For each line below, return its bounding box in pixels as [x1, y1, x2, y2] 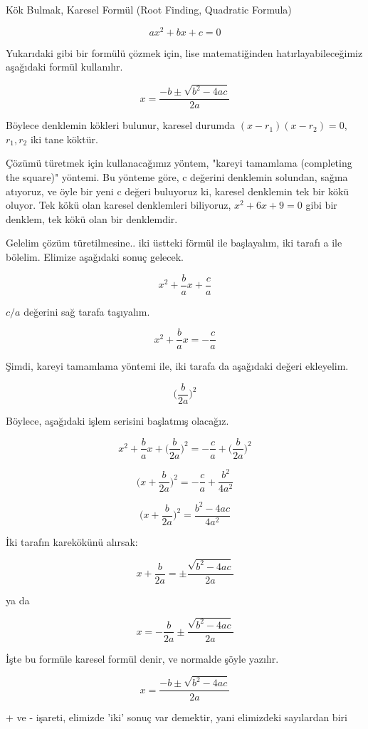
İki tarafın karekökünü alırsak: [6, 534, 138, 549]
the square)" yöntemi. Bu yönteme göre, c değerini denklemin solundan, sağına [6, 169, 348, 184]
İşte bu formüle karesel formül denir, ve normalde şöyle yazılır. [6, 651, 279, 666]
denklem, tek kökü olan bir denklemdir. [6, 211, 178, 226]
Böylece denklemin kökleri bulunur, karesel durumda [6, 118, 236, 133]
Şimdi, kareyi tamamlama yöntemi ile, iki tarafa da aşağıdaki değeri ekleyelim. [6, 358, 349, 373]
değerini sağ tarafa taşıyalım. [23, 304, 150, 319]
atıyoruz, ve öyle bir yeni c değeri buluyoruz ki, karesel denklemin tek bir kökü [6, 183, 349, 198]
